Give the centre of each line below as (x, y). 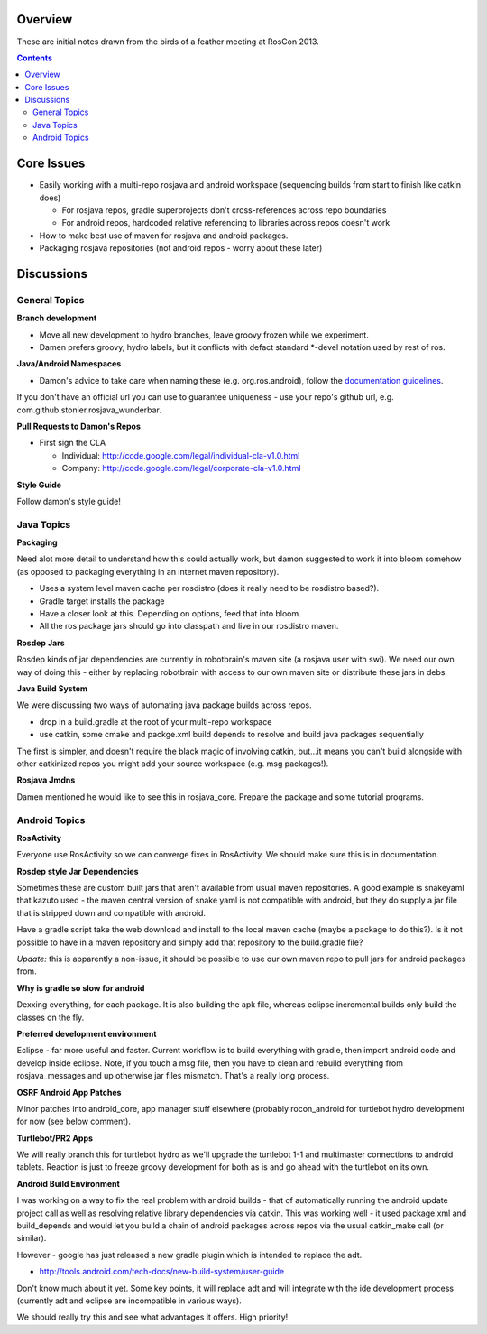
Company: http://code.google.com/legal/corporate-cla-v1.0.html (181, 468)
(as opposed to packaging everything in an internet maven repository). (148, 571)
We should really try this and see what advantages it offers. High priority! (152, 1317)
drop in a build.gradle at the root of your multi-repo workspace (156, 721)
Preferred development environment (87, 1033)
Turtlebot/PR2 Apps (55, 1138)
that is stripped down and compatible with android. (111, 912)
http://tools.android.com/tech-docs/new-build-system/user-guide (161, 1272)
